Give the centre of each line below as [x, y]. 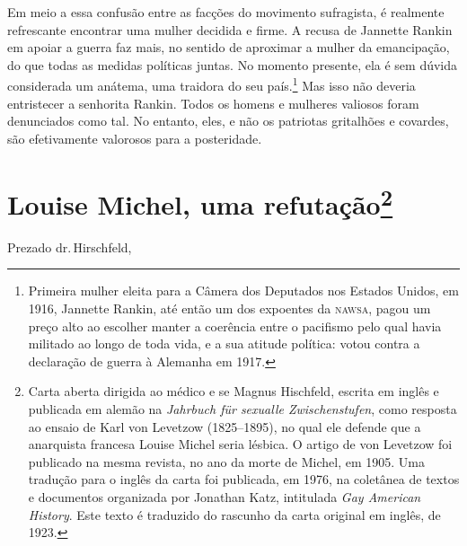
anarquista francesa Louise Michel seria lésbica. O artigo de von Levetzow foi [240, 444]
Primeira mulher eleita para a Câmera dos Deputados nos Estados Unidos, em [243, 291]
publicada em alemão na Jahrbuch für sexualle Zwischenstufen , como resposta [242, 409]
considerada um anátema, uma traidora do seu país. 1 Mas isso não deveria [211, 84]
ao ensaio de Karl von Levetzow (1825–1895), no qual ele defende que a [225, 426]
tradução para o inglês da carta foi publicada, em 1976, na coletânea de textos [244, 479]
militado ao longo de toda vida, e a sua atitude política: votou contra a [224, 343]
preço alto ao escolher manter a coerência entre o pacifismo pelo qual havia [235, 326]
